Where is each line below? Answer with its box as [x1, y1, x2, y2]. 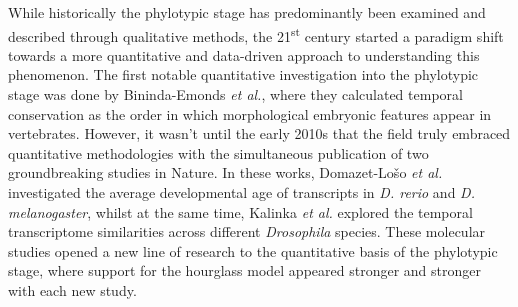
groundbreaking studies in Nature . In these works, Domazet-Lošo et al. [8, 162, 443, 183]
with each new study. [8, 279, 137, 300]
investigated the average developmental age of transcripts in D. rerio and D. [8, 182, 475, 202]
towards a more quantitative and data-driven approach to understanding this [8, 44, 480, 65]
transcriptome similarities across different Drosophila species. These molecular [8, 221, 486, 242]
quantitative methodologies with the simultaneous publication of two [8, 142, 429, 163]
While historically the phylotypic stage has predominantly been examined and [8, 2, 486, 22]
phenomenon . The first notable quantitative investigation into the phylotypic [8, 64, 479, 85]
